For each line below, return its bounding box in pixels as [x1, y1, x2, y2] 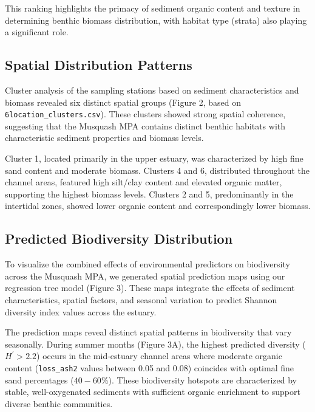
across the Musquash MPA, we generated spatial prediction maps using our [5, 269, 285, 282]
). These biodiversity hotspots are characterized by [108, 373, 297, 386]
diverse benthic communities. [5, 397, 113, 410]
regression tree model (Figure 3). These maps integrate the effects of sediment [5, 281, 295, 294]
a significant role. [5, 26, 69, 38]
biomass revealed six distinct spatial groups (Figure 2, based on [5, 95, 241, 108]
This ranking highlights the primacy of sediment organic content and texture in [5, 2, 300, 14]
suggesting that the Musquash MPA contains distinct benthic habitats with [5, 119, 285, 132]
